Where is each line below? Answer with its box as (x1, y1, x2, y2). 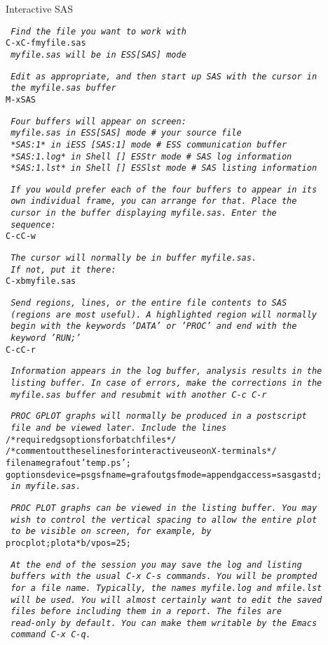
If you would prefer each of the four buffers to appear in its (11, 184, 317, 195)
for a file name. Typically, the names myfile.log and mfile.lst (11, 582, 322, 593)
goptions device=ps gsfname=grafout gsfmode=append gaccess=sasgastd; (6, 469, 322, 480)
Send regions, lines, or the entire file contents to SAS (11, 298, 287, 308)
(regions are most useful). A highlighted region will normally (11, 309, 317, 320)
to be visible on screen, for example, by (11, 526, 212, 537)
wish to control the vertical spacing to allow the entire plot (11, 514, 317, 525)
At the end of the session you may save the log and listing (11, 559, 302, 570)
